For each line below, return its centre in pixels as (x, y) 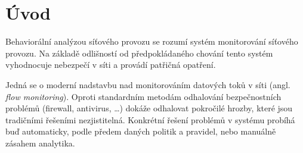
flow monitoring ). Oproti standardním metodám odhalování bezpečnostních (143, 96)
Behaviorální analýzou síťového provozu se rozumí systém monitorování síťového (152, 41)
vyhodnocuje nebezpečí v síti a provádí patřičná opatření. (111, 65)
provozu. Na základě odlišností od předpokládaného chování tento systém (139, 53)
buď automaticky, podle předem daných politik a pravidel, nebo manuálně (141, 131)
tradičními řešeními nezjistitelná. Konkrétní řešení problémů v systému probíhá (150, 119)
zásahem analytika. (40, 143)
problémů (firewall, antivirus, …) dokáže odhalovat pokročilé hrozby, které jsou (149, 108)
